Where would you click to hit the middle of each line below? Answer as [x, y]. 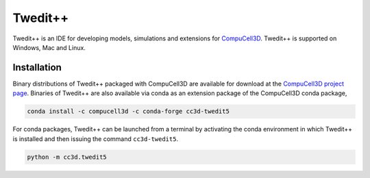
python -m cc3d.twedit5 [67, 157]
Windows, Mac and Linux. [49, 47]
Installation [37, 67]
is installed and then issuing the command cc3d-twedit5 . [95, 139]
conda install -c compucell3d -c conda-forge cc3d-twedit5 [128, 112]
